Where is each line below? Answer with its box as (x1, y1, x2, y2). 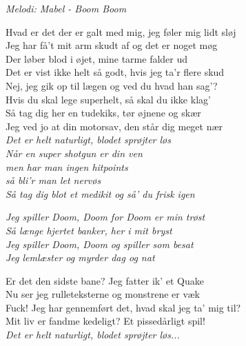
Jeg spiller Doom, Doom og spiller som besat (6, 236, 194, 251)
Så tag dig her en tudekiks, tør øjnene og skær (6, 105, 201, 120)
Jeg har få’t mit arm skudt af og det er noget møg (6, 38, 218, 52)
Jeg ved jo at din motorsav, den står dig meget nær (6, 119, 223, 133)
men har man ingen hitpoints (6, 159, 128, 174)
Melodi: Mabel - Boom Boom (6, 1, 127, 15)
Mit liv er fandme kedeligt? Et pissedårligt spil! (6, 314, 205, 328)
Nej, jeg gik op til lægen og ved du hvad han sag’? (6, 78, 218, 92)
